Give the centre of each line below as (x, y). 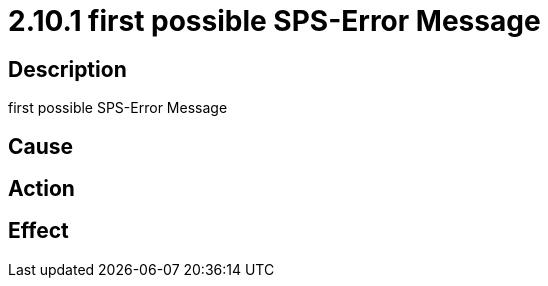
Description (67, 69)
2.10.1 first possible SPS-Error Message (274, 21)
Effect (38, 231)
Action (41, 189)
